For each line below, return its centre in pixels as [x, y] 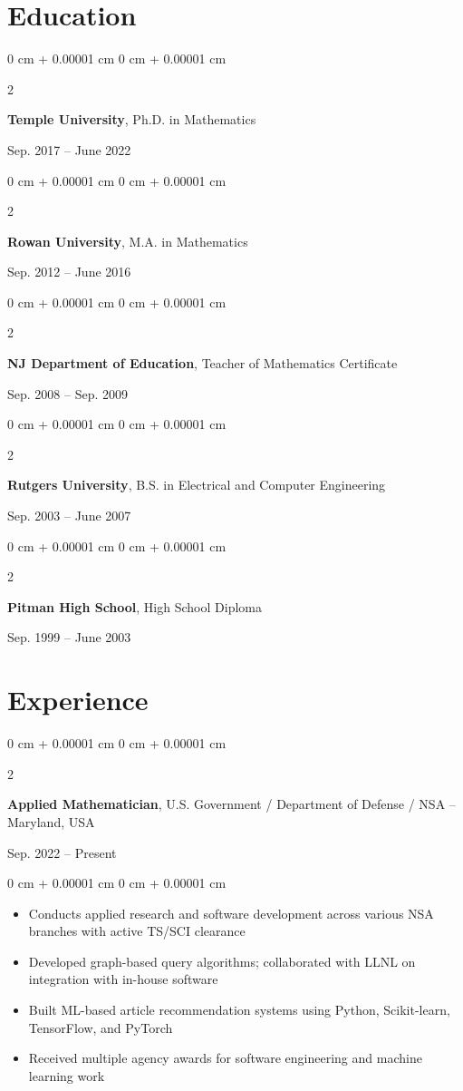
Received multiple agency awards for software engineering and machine [225, 1058]
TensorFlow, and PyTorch [101, 1027]
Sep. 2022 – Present [62, 852]
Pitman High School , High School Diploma [135, 606]
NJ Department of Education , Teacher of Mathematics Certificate [203, 363]
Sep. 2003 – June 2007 [69, 516]
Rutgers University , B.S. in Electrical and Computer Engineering [197, 485]
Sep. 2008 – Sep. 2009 [68, 393]
